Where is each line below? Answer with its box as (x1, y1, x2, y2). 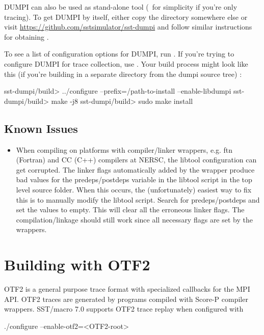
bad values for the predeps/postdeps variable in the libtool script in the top (16, 174, 252, 185)
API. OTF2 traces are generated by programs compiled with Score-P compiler (4, 293, 248, 304)
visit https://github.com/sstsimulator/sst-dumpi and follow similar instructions (4, 21, 252, 32)
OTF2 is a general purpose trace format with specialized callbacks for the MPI (4, 284, 250, 294)
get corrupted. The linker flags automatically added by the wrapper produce (16, 164, 255, 175)
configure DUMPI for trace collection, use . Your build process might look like (4, 58, 248, 69)
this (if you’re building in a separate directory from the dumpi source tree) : (4, 68, 242, 79)
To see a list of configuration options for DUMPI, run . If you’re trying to (4, 48, 234, 59)
